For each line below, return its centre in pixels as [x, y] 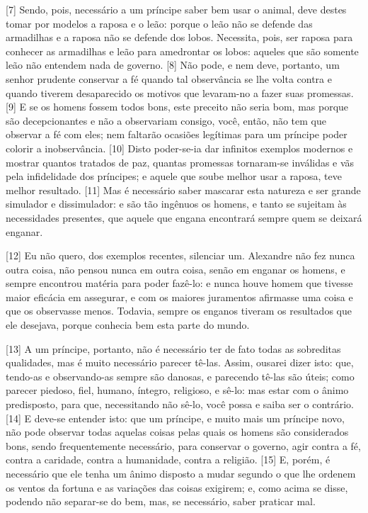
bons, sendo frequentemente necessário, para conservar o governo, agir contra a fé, [183, 445]
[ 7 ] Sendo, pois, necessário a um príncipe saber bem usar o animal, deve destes [176, 9]
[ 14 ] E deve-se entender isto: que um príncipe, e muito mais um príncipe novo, [175, 418]
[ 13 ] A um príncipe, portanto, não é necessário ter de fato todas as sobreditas [173, 348]
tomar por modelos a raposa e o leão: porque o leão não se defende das [159, 23]
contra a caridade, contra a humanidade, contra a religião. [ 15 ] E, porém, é [168, 460]
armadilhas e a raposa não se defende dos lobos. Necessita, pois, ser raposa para [179, 37]
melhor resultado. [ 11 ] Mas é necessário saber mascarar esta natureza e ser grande [183, 190]
